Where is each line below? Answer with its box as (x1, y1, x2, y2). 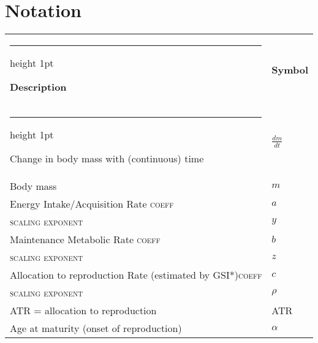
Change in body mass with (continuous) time (10, 151, 204, 166)
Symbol (271, 62, 309, 77)
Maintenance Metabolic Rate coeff (10, 232, 161, 247)
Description (10, 80, 67, 94)
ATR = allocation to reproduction (10, 303, 157, 318)
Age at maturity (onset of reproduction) (10, 321, 182, 336)
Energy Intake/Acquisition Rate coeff (10, 197, 174, 211)
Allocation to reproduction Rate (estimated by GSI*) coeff (10, 268, 262, 282)
